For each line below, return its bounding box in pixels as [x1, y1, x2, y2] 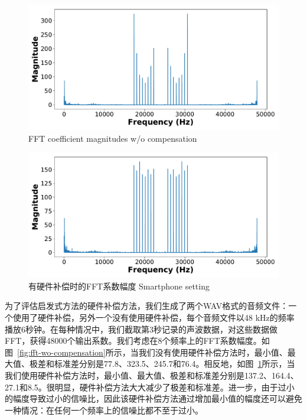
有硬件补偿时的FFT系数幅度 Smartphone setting [28, 279, 210, 292]
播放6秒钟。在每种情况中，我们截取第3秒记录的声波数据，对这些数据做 [5, 323, 277, 335]
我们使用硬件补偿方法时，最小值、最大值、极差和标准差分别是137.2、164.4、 [5, 369, 299, 381]
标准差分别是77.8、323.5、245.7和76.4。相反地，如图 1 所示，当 [54, 357, 295, 370]
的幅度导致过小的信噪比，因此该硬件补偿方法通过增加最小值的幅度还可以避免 [5, 392, 302, 405]
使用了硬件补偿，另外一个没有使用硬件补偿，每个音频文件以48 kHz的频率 [12, 311, 295, 323]
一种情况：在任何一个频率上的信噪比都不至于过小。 [5, 403, 203, 416]
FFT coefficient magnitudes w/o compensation [28, 132, 197, 144]
